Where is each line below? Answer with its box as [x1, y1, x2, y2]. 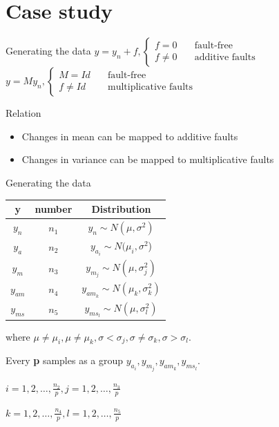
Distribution [91, 202, 151, 216]
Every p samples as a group [6, 353, 124, 368]
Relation [6, 106, 41, 120]
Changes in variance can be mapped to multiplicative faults [21, 152, 274, 167]
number [35, 202, 73, 216]
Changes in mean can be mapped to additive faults [21, 129, 238, 143]
